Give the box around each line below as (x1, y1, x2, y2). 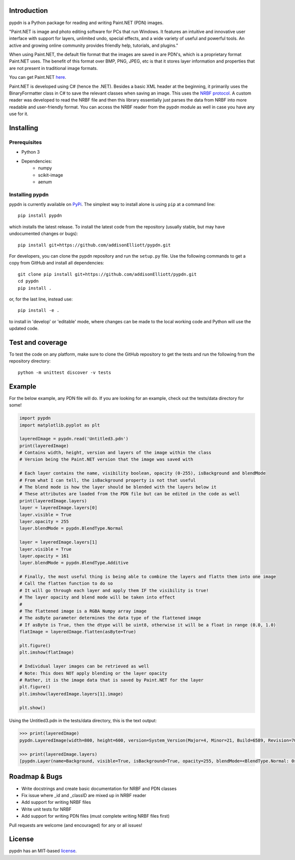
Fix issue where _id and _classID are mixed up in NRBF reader (21, 792, 147, 798)
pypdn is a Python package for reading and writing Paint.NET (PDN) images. (9, 20, 164, 26)
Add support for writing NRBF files (21, 799, 91, 805)
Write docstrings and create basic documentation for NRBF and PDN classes (21, 786, 177, 792)
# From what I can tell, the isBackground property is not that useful (19, 477, 196, 483)
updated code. (9, 326, 39, 331)
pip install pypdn (18, 213, 62, 219)
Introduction (9, 6, 48, 15)
